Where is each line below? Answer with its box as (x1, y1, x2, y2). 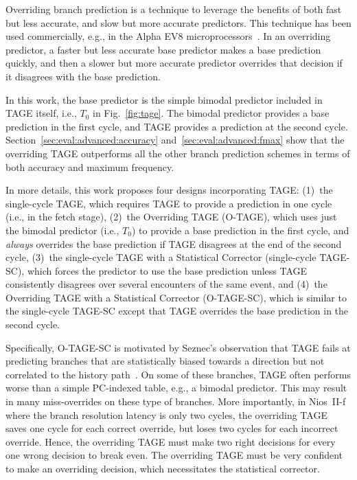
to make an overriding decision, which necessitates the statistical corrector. (5, 461, 320, 475)
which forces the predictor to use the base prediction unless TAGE (27, 263, 308, 277)
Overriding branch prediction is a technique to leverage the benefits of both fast (5, 2, 342, 16)
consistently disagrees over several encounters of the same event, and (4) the (5, 277, 327, 291)
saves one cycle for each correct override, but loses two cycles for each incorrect (5, 421, 338, 435)
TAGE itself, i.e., (5, 106, 77, 120)
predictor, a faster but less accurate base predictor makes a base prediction (5, 42, 321, 56)
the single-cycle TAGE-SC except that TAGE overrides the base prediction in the (5, 304, 349, 318)
